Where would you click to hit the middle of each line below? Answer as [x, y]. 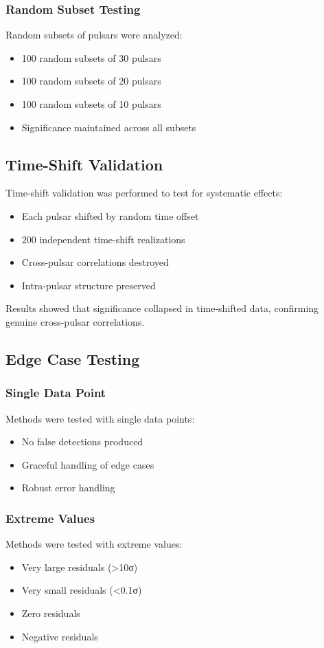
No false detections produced [82, 442]
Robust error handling [68, 488]
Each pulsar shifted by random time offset [110, 215]
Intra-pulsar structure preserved [89, 285]
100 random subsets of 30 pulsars [91, 57]
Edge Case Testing [73, 358]
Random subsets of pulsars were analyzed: [94, 35]
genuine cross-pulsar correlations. [75, 321]
